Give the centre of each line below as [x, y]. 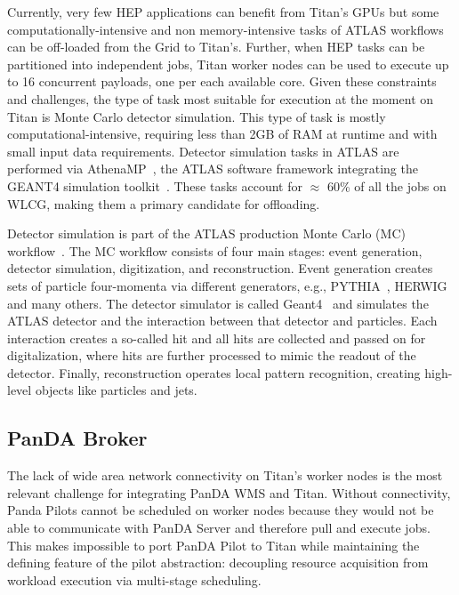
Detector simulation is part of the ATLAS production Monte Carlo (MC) [206, 233]
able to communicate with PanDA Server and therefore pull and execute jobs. [219, 528]
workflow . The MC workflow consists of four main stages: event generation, [215, 250]
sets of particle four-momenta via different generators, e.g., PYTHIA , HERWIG [227, 285]
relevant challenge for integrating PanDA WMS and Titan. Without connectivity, [229, 492]
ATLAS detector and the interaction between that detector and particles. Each [222, 321]
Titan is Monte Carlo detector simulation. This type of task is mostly [197, 116]
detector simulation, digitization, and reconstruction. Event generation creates [220, 268]
